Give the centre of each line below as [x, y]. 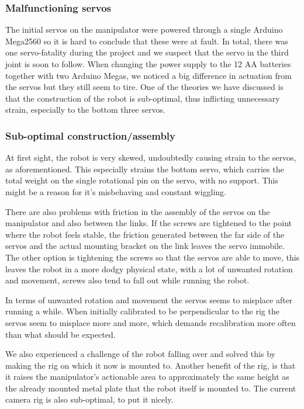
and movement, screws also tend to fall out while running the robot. [127, 280]
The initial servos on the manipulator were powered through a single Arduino [144, 30]
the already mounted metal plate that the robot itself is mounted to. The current [151, 388]
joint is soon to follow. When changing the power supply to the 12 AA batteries [148, 64]
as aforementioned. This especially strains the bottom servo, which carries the [145, 169]
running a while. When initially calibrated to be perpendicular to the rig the [142, 311]
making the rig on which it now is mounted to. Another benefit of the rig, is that [151, 365]
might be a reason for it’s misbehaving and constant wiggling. [116, 191]
